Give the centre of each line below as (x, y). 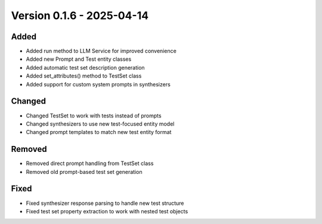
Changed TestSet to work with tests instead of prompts (94, 116)
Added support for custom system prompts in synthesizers (98, 84)
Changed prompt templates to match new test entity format (99, 132)
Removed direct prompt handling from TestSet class (90, 163)
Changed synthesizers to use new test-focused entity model (100, 124)
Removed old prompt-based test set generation (84, 172)
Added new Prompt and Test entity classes (79, 59)
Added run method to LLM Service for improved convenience (101, 51)
